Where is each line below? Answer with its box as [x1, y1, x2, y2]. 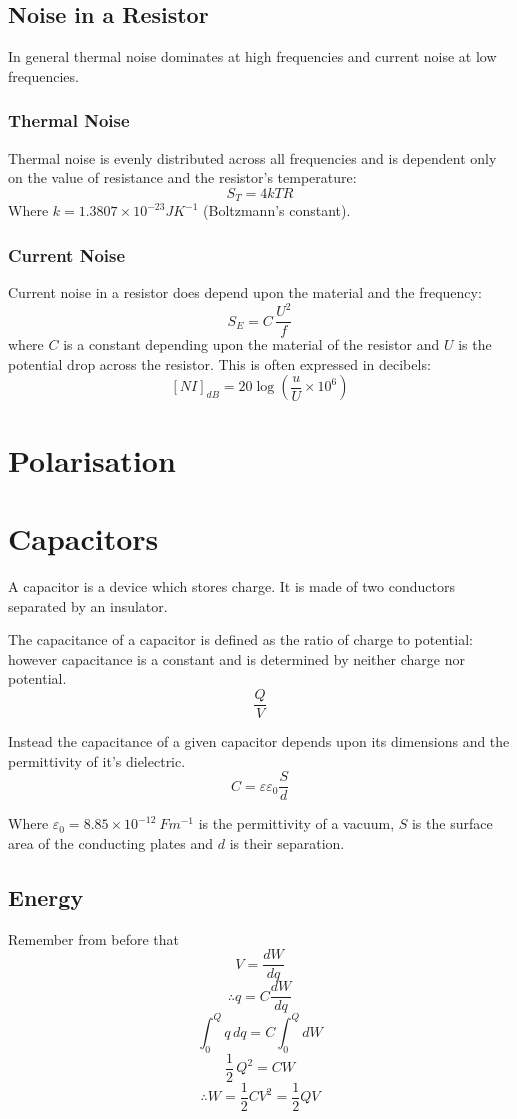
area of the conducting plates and [8, 832, 214, 853]
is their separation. [229, 832, 345, 853]
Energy [8, 881, 84, 912]
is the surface [411, 813, 493, 834]
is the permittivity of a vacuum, [198, 813, 395, 834]
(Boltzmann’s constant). [203, 200, 351, 221]
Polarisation [8, 439, 176, 480]
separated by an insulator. [8, 595, 168, 616]
